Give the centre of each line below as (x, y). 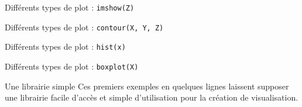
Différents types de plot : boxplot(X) (72, 66)
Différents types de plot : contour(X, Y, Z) (84, 27)
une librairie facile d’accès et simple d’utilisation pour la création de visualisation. (152, 97)
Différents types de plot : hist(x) (65, 46)
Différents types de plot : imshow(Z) (70, 7)
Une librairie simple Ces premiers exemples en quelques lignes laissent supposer (147, 86)
